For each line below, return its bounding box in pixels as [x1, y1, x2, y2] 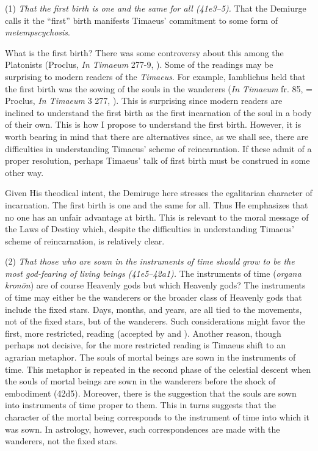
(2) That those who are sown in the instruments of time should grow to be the [5, 255, 295, 268]
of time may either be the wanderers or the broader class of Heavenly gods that [5, 291, 302, 304]
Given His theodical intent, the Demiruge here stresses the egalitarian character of [5, 186, 313, 199]
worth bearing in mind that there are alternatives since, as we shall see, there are [5, 130, 309, 142]
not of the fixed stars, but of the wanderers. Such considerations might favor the [5, 315, 305, 328]
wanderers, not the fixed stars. [5, 435, 118, 447]
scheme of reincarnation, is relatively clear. [5, 234, 165, 247]
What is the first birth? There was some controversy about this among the [5, 46, 284, 59]
